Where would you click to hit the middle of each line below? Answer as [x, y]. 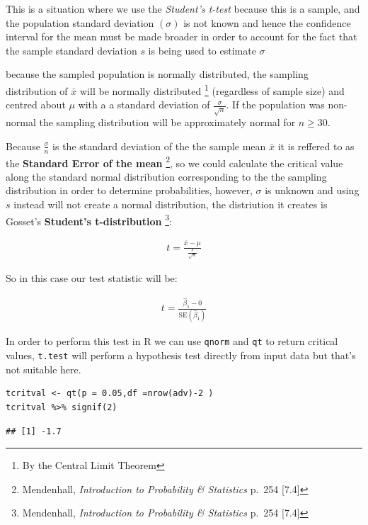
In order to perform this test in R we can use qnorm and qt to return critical [172, 341]
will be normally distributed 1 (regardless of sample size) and [212, 89]
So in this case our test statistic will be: [92, 277]
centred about [36, 105]
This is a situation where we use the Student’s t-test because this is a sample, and [183, 9]
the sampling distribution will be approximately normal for [167, 122]
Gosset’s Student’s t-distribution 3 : [89, 220]
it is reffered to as [316, 146]
